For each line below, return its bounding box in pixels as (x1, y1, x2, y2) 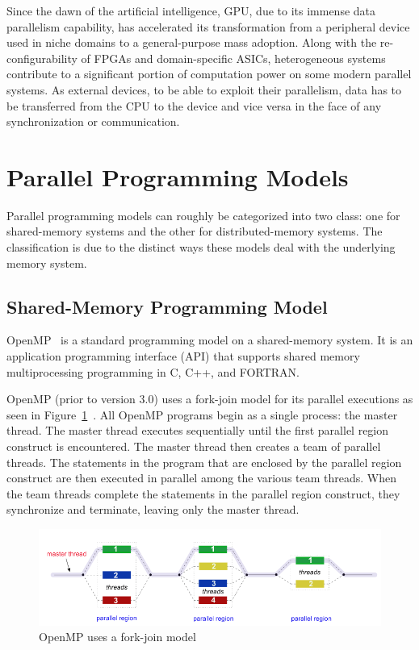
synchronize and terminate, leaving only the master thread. (6, 501, 300, 518)
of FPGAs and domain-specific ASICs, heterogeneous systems (81, 49, 386, 66)
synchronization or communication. (6, 113, 180, 130)
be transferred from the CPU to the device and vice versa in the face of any (6, 97, 382, 114)
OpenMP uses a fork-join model (39, 628, 196, 645)
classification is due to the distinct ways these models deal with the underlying (6, 239, 396, 256)
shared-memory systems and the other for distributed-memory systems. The (6, 223, 383, 240)
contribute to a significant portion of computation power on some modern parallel (6, 65, 412, 82)
